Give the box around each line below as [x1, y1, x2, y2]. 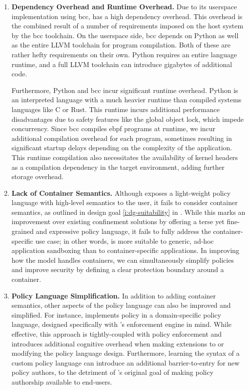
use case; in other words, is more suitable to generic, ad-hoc [35, 235, 214, 246]
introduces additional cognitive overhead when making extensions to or [11, 338, 224, 348]
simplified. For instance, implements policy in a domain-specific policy [11, 309, 221, 320]
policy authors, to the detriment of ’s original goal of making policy [11, 367, 214, 377]
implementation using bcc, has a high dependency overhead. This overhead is [11, 11, 243, 21]
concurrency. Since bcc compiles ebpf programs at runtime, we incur [11, 123, 216, 134]
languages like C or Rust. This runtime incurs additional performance [11, 104, 220, 114]
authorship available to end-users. [11, 376, 112, 387]
